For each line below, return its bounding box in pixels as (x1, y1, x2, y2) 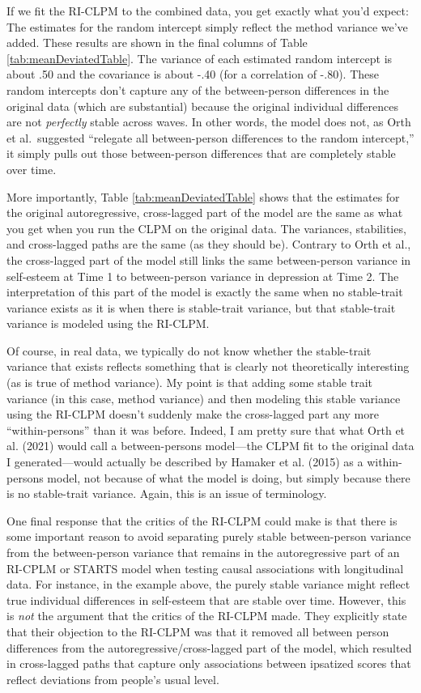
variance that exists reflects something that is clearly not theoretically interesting (6, 358, 410, 375)
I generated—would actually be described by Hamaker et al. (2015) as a (6, 453, 364, 470)
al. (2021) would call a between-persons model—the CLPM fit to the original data (6, 437, 415, 454)
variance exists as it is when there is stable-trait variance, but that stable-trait (6, 299, 396, 316)
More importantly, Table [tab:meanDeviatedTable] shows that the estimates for (6, 188, 400, 205)
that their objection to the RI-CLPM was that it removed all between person (6, 623, 389, 640)
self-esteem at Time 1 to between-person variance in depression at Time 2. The (6, 267, 399, 284)
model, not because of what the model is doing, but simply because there (47, 469, 410, 486)
